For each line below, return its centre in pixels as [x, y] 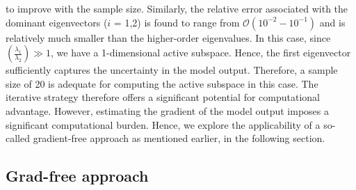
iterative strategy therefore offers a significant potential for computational [163, 97]
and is [332, 22]
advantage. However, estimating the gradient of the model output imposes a [168, 110]
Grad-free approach [77, 176]
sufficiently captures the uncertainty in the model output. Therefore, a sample [172, 70]
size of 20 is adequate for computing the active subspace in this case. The [162, 83]
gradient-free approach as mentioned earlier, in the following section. [179, 138]
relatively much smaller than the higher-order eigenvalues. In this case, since [168, 37]
